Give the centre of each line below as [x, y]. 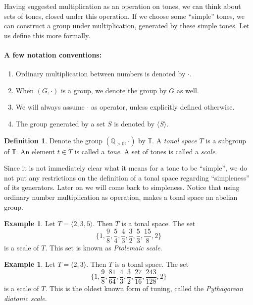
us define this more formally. [47, 35]
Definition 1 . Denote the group [53, 140]
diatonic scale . [25, 298]
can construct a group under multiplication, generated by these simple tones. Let [127, 26]
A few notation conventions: [53, 54]
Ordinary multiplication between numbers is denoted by [101, 74]
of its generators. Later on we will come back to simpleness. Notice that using [122, 187]
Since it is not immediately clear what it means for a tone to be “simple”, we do [126, 168]
